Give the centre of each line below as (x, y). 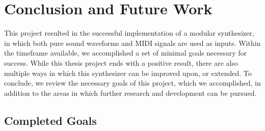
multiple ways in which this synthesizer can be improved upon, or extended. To (128, 73)
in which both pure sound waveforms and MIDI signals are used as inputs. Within (132, 43)
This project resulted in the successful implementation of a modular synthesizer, (129, 33)
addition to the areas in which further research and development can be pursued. (130, 93)
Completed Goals (50, 120)
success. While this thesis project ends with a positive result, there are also (121, 62)
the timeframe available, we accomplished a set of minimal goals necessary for (126, 53)
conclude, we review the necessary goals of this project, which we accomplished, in (132, 83)
